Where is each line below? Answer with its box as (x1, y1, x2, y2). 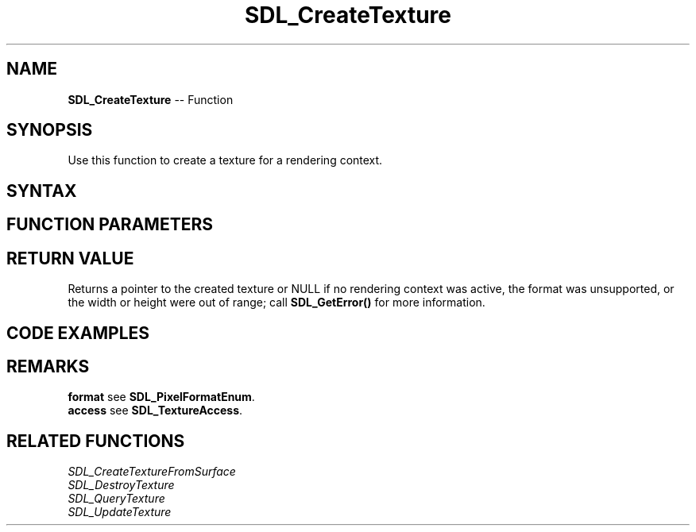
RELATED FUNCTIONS (6, 430, 185, 451)
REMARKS (6, 356, 90, 376)
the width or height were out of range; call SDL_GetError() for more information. (68, 295, 485, 310)
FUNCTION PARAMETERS (6, 214, 213, 235)
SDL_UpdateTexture (68, 505, 172, 519)
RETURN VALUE (6, 248, 134, 268)
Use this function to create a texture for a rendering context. (68, 153, 383, 168)
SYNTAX (6, 180, 77, 201)
